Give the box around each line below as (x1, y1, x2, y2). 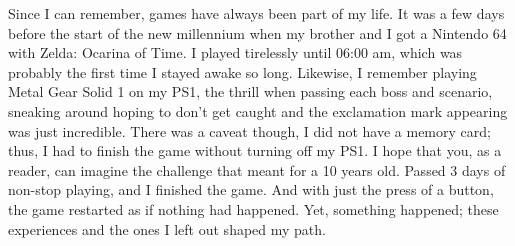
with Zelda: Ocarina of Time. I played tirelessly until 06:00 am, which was (8, 42, 463, 63)
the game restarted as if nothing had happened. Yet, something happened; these (8, 198, 499, 219)
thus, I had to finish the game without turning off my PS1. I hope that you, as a (8, 140, 502, 161)
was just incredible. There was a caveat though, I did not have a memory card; (8, 120, 491, 141)
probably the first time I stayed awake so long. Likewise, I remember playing (8, 61, 477, 82)
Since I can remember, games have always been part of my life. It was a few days (8, 3, 505, 23)
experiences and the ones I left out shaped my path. (8, 218, 326, 239)
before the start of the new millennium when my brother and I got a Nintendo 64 (8, 22, 507, 43)
